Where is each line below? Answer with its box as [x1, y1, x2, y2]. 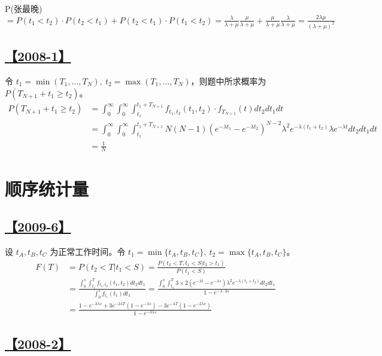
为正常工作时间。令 [50, 245, 126, 257]
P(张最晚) [5, 2, 43, 14]
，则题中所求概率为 [190, 74, 266, 87]
